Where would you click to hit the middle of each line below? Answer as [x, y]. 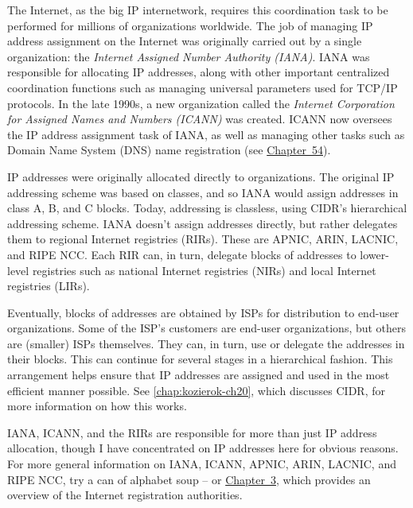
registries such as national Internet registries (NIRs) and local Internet [204, 270]
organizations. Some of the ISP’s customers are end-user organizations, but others [207, 328]
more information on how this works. [97, 406]
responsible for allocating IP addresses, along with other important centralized [199, 72]
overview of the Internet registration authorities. [125, 495]
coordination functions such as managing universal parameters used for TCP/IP [203, 87]
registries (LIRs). [49, 286]
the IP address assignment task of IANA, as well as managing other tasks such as [206, 134]
